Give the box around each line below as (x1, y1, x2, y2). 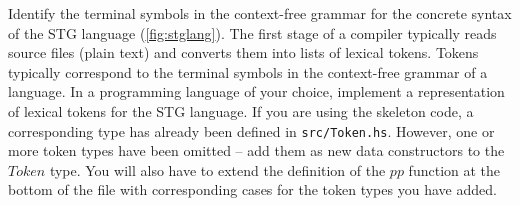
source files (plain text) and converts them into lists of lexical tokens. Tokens (8, 42, 479, 63)
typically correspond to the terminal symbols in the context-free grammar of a (8, 61, 488, 82)
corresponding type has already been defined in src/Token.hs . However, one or (8, 120, 495, 141)
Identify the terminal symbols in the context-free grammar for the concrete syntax (8, 3, 512, 23)
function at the (408, 159, 501, 180)
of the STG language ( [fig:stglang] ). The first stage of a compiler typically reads (8, 22, 497, 43)
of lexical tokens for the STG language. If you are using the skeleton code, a (8, 100, 474, 121)
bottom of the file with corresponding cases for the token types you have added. (8, 179, 497, 200)
